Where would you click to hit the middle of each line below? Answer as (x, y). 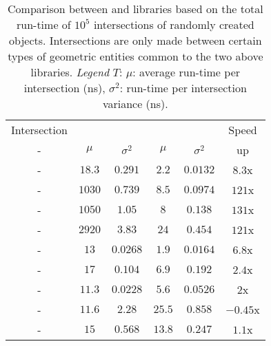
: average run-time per (187, 72)
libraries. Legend (70, 72)
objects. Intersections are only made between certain (135, 40)
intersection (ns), (64, 88)
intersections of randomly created (174, 24)
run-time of (43, 24)
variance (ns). (135, 104)
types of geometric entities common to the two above (135, 56)
